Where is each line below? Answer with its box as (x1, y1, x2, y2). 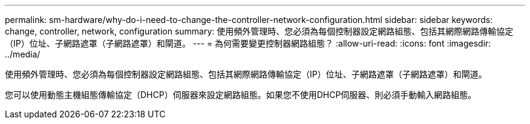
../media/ (5, 49, 41, 59)
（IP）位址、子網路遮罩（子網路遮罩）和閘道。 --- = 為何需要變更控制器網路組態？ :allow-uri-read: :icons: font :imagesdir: (5, 38, 491, 48)
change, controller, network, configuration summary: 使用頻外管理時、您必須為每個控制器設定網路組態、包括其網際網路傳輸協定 (5, 26, 514, 36)
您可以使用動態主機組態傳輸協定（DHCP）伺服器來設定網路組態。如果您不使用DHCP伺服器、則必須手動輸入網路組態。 (5, 90, 477, 100)
